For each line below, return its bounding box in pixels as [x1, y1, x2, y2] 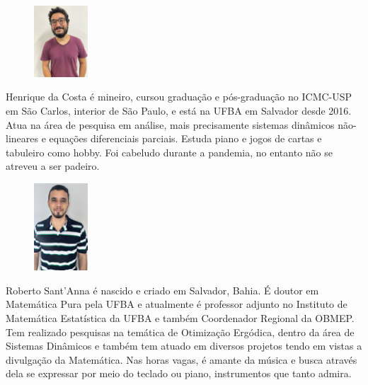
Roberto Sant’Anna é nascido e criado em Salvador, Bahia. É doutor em [6, 282, 319, 297]
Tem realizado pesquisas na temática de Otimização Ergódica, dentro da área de [6, 324, 355, 339]
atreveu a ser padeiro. [6, 159, 100, 173]
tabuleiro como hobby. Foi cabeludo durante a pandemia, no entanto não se [6, 144, 333, 159]
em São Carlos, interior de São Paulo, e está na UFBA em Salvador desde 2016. [6, 103, 352, 117]
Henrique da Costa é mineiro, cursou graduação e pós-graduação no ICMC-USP [6, 89, 352, 104]
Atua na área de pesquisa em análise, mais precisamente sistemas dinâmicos [6, 117, 335, 132]
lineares [6, 131, 39, 146]
